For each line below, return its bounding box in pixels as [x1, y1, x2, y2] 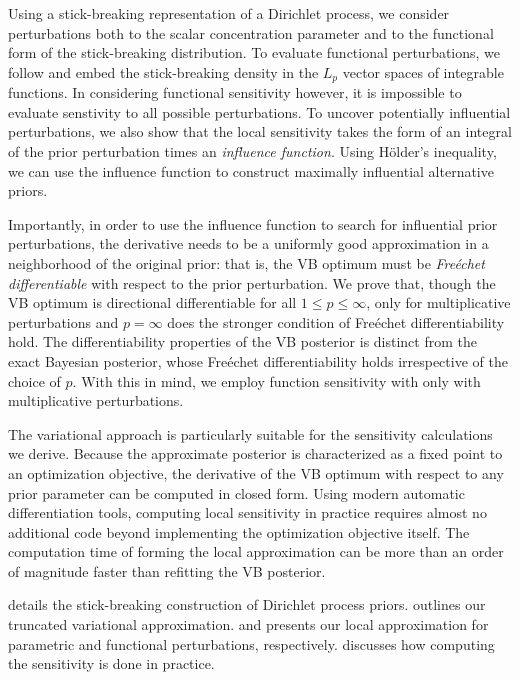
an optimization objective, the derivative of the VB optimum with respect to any [8, 462, 504, 483]
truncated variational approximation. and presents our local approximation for [8, 614, 489, 635]
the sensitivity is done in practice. [8, 653, 215, 674]
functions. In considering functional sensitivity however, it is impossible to [8, 82, 462, 103]
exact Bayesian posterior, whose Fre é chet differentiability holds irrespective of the [8, 350, 508, 371]
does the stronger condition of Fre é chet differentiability [167, 311, 505, 332]
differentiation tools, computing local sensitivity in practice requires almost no [8, 502, 487, 523]
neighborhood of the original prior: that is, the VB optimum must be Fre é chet [8, 252, 485, 273]
